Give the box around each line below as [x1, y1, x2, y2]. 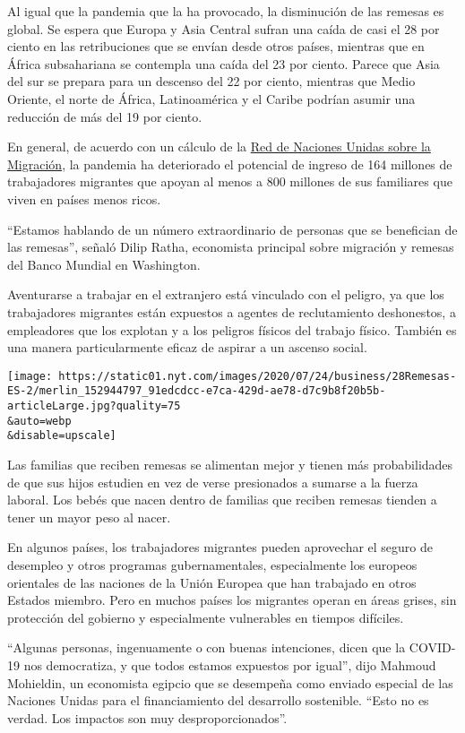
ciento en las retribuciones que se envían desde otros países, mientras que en [7, 37, 425, 56]
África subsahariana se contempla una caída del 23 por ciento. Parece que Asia [7, 54, 440, 73]
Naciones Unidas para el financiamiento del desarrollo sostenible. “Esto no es [7, 691, 429, 710]
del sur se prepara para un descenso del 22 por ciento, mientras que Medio [7, 72, 416, 91]
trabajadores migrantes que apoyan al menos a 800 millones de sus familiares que [7, 172, 452, 191]
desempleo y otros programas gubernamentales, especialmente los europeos [7, 555, 418, 573]
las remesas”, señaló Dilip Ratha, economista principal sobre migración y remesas [7, 237, 454, 256]
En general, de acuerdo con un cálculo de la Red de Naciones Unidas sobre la [7, 137, 431, 156]
